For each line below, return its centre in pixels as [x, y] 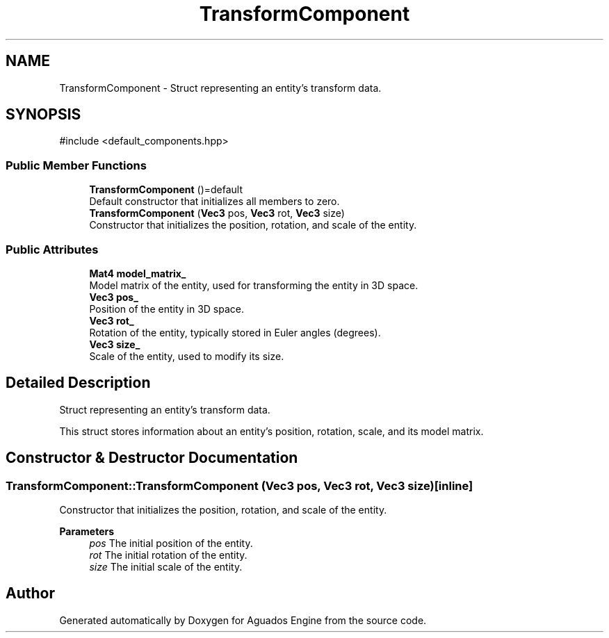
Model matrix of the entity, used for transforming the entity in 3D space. [254, 285]
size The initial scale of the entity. [166, 567]
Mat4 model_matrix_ [138, 273]
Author [30, 594]
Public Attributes [52, 249]
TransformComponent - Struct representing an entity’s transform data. [220, 88]
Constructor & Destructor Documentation [152, 458]
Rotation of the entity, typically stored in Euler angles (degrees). [235, 332]
